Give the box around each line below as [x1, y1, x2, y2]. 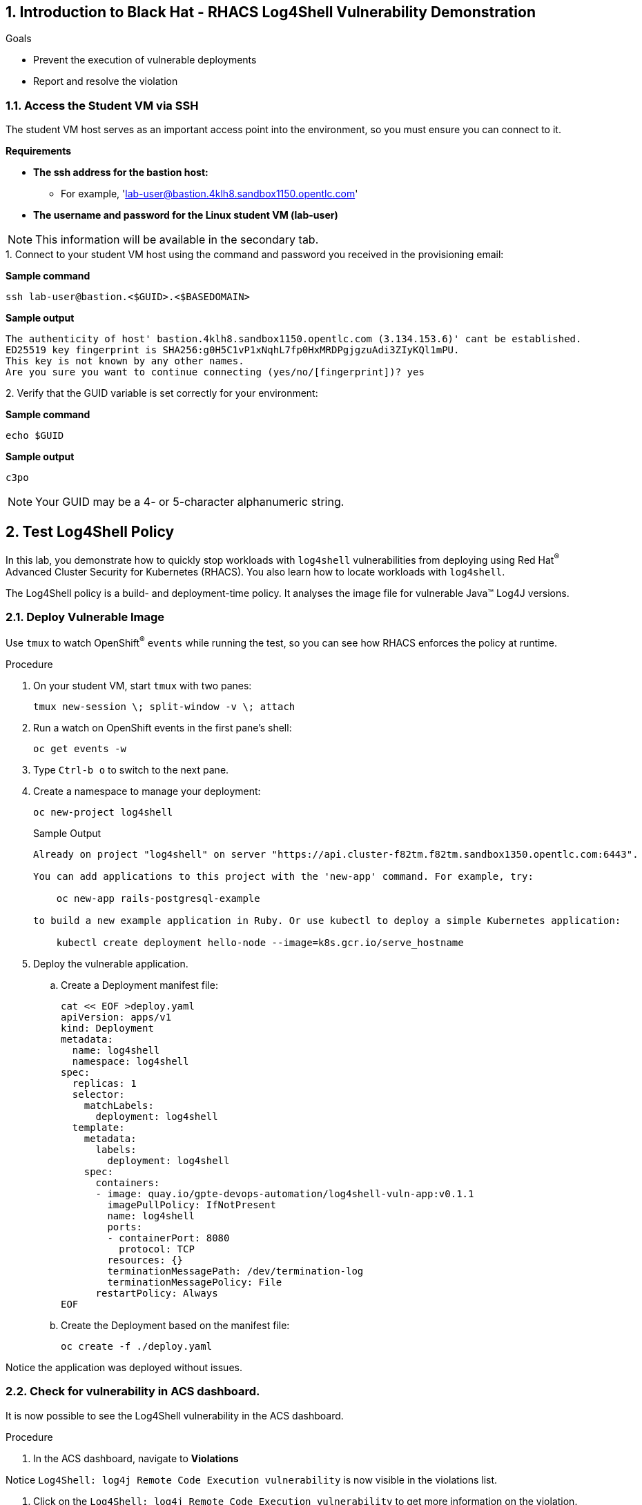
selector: [72, 1089, 125, 1101]
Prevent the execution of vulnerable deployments [33, 54, 257, 66]
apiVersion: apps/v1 [61, 1012, 172, 1023]
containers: [95, 1177, 160, 1189]
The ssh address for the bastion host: [33, 166, 208, 179]
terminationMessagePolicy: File [107, 1277, 282, 1288]
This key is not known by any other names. [6, 355, 244, 367]
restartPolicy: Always [95, 1288, 218, 1299]
